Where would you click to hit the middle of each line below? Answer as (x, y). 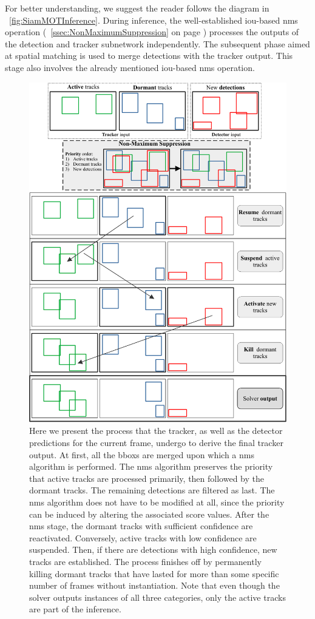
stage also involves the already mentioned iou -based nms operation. (130, 67)
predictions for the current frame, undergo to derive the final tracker (156, 442)
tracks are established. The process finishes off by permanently (145, 561)
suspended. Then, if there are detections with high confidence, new (153, 550)
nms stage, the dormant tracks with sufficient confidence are (141, 526)
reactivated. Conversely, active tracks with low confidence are (143, 537)
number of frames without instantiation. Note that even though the (154, 585)
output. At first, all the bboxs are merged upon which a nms (142, 454)
